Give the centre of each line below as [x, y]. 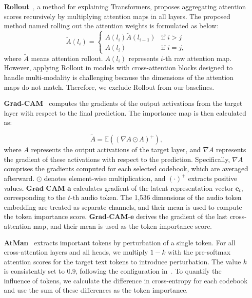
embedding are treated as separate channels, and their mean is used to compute [123, 207]
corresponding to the [35, 197]
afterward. [19, 178]
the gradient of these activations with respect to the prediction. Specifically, [117, 159]
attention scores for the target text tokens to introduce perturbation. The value [123, 261]
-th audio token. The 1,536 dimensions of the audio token [156, 197]
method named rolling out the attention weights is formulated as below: [111, 26]
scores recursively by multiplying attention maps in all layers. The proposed [117, 16]
